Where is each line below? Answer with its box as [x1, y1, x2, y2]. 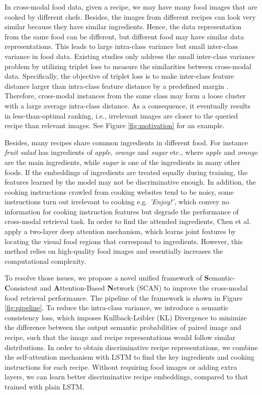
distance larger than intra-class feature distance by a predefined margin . [5, 80, 229, 91]
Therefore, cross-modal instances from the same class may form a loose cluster [5, 90, 246, 101]
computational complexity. [5, 255, 86, 266]
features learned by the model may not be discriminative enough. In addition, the [5, 177, 256, 187]
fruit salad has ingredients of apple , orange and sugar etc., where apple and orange [5, 147, 258, 157]
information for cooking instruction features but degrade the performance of [5, 206, 239, 216]
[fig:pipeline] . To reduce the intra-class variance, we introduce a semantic [5, 302, 229, 313]
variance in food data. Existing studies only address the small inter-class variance [5, 50, 255, 61]
